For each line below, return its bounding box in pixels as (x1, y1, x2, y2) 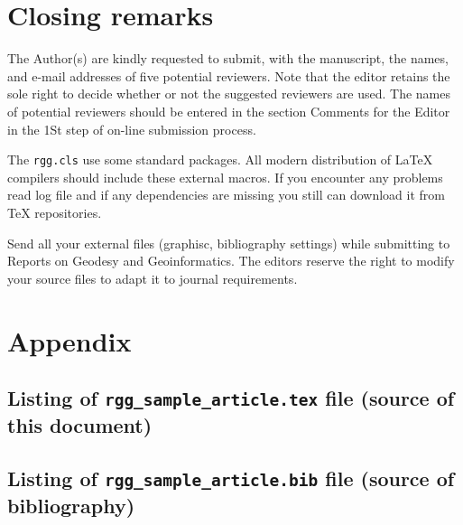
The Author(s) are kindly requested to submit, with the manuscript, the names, (7, 49, 449, 68)
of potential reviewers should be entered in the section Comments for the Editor (7, 101, 450, 120)
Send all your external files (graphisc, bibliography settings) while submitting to (7, 233, 450, 252)
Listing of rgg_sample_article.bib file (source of (7, 464, 455, 492)
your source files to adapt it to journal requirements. (7, 268, 298, 287)
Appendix (7, 322, 132, 359)
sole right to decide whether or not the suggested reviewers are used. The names (7, 84, 451, 103)
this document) (7, 411, 153, 439)
